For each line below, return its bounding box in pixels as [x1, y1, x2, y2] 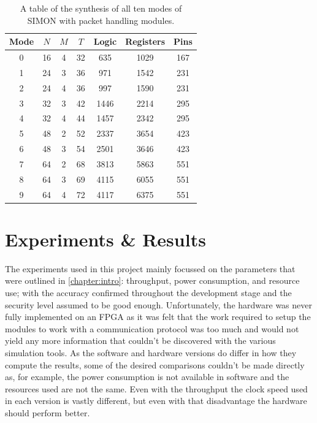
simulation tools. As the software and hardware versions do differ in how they [5, 346, 297, 359]
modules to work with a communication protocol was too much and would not [5, 322, 299, 335]
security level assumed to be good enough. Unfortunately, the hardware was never [5, 298, 313, 311]
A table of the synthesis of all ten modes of [20, 2, 182, 14]
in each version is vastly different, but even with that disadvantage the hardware [5, 394, 307, 407]
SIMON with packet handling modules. [27, 13, 175, 26]
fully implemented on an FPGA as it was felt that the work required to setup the [5, 310, 311, 323]
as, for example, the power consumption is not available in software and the [5, 370, 289, 383]
